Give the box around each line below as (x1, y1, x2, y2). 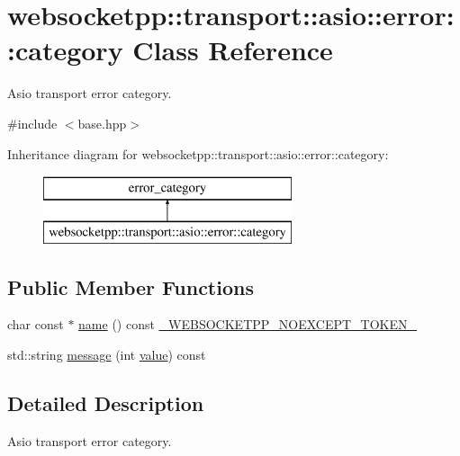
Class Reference (132, 31, 333, 68)
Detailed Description (7, 389, 204, 417)
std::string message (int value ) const (7, 345, 206, 364)
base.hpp (77, 113, 127, 132)
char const (7, 315, 64, 334)
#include (7, 113, 58, 132)
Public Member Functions (7, 273, 254, 300)
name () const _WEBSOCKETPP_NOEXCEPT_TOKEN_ (78, 315, 418, 334)
